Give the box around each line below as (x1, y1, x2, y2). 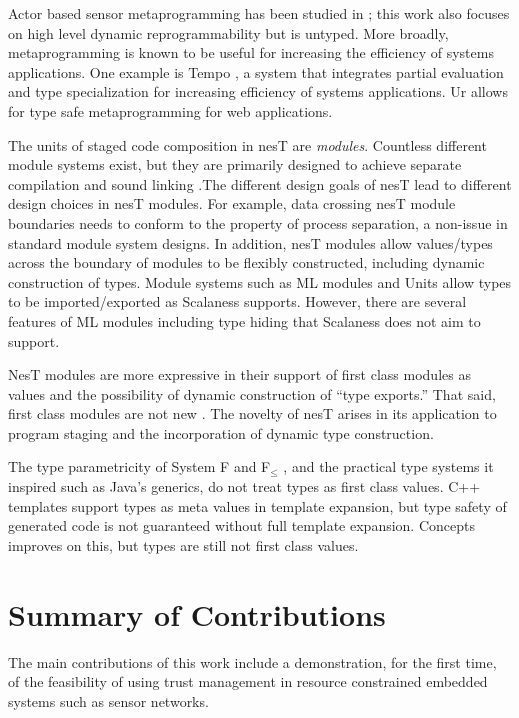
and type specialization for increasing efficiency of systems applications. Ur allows (8, 81, 508, 102)
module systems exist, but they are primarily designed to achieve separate (8, 154, 462, 175)
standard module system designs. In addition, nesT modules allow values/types (8, 232, 493, 253)
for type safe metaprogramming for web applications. (8, 100, 333, 121)
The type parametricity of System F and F (8, 456, 271, 477)
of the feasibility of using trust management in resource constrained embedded (8, 671, 488, 692)
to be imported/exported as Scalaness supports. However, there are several (8, 291, 467, 312)
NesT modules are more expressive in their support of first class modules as (8, 364, 471, 385)
